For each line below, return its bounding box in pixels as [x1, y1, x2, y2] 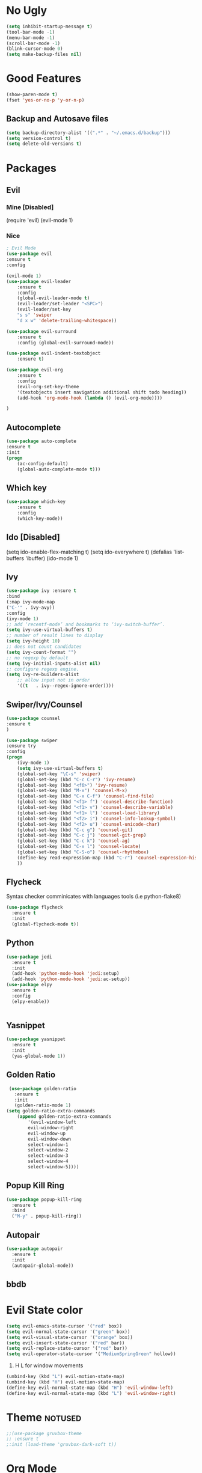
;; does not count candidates [6, 644, 82, 650]
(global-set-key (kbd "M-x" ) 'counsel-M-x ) [17, 788, 128, 794]
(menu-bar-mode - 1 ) [6, 34, 55, 41]
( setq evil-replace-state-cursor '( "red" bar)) [6, 1346, 128, 1352]
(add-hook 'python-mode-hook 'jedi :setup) [11, 971, 120, 977]
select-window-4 [28, 1158, 69, 1165]
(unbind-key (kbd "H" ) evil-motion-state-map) [6, 1379, 125, 1385]
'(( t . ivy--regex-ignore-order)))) [17, 683, 114, 689]
